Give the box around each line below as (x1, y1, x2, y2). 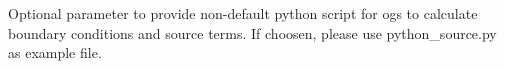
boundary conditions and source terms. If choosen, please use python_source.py (8, 22, 497, 43)
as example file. (8, 42, 102, 63)
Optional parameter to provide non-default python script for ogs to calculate (8, 3, 478, 23)
